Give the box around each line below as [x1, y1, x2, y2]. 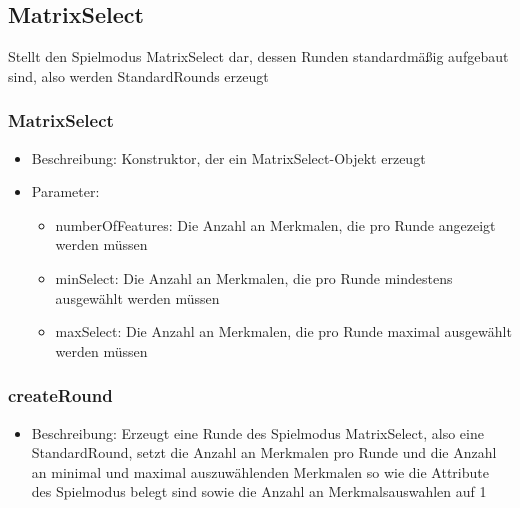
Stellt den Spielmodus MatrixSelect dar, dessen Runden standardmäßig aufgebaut [8, 46, 509, 67]
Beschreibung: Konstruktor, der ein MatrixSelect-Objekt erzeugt [31, 147, 426, 168]
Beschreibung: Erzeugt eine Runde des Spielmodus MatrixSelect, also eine [31, 422, 484, 443]
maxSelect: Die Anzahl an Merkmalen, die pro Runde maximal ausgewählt [55, 321, 512, 342]
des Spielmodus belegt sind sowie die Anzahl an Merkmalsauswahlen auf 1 [31, 481, 487, 502]
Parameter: [31, 181, 100, 202]
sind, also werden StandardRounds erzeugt [8, 65, 269, 86]
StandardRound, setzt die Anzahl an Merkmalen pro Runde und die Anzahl [31, 442, 497, 463]
